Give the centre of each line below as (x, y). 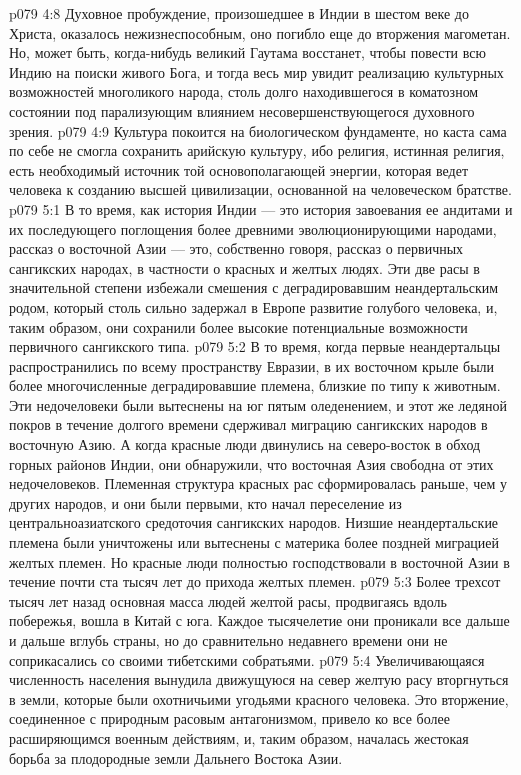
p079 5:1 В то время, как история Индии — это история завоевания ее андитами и (261, 208)
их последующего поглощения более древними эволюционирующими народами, (253, 228)
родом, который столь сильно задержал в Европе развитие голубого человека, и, (253, 306)
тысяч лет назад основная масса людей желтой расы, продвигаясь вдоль (228, 600)
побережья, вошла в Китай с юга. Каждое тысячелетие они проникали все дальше (259, 620)
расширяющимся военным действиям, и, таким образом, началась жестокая (239, 737)
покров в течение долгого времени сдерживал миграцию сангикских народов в (248, 424)
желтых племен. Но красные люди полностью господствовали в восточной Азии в (259, 561)
